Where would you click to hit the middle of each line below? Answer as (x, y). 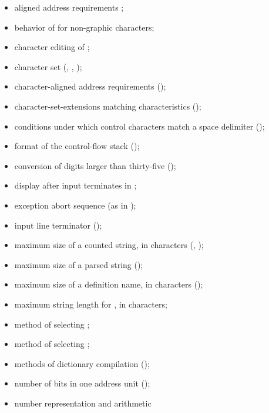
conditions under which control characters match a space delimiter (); (139, 126)
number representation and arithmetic (83, 403)
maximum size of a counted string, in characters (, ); (109, 245)
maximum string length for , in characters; (91, 304)
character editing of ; (52, 47)
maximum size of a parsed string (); (79, 264)
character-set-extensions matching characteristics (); (108, 106)
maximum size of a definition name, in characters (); (109, 284)
